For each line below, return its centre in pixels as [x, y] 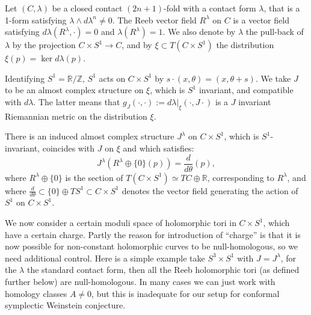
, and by [137, 45]
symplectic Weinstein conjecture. [65, 305]
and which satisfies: [159, 148]
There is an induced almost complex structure [90, 136]
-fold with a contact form [210, 8]
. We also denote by [199, 32]
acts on [112, 78]
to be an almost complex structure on [74, 90]
